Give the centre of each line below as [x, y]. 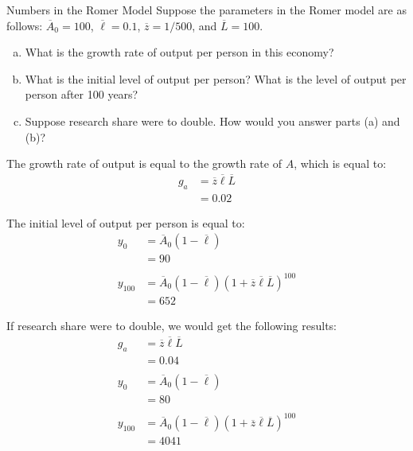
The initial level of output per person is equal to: [126, 222]
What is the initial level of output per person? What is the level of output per [216, 78]
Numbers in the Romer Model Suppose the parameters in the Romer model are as [206, 10]
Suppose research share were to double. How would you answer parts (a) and [212, 121]
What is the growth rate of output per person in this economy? [179, 52]
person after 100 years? [82, 94]
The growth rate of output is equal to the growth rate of [144, 163]
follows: [25, 25]
